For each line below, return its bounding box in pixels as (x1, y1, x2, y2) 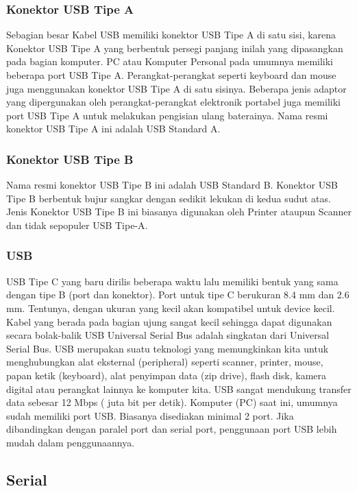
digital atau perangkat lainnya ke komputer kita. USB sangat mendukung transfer (6, 381, 352, 396)
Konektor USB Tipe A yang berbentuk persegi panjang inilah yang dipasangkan (6, 40, 343, 55)
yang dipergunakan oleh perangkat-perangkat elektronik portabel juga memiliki (6, 95, 341, 109)
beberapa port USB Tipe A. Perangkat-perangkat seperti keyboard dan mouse (6, 68, 336, 82)
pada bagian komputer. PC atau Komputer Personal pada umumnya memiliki (6, 54, 334, 69)
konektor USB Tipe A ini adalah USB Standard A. (6, 121, 221, 136)
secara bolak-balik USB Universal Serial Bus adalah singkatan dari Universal (6, 328, 330, 342)
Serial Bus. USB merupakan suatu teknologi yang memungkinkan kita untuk (6, 341, 329, 355)
